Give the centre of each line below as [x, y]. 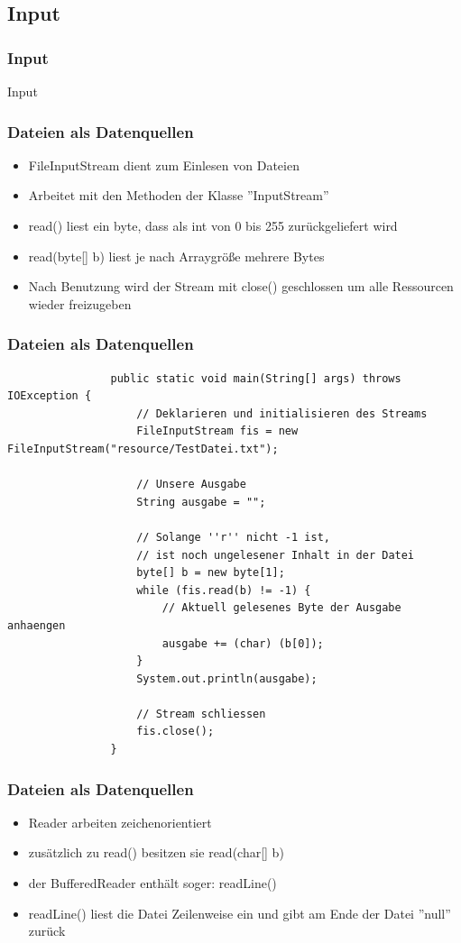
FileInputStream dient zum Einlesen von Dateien [164, 165]
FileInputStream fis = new [217, 431]
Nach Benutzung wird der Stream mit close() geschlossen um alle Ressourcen [241, 286]
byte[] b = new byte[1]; [211, 573]
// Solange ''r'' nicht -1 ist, [233, 537]
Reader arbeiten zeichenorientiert [120, 822]
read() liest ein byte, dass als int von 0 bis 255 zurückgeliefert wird [213, 225]
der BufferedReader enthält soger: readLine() [152, 883]
